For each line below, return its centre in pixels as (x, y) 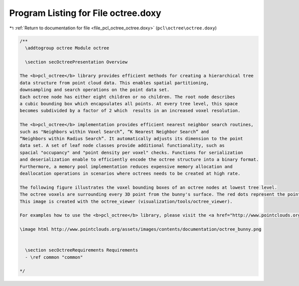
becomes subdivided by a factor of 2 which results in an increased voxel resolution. (130, 111)
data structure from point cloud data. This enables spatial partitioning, (114, 83)
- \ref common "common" (54, 257)
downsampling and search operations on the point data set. (95, 90)
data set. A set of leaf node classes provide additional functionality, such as (122, 145)
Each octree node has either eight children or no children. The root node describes (127, 97)
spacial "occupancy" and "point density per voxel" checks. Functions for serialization (132, 152)
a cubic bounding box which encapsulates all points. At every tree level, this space (129, 104)
